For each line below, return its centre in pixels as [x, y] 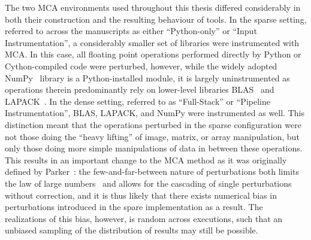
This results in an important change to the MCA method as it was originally [146, 160]
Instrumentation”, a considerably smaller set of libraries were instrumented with [152, 42]
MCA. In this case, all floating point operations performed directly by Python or [153, 54]
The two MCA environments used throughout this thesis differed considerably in [153, 7]
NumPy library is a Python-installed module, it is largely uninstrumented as [147, 78]
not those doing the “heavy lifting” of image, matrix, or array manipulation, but [152, 136]
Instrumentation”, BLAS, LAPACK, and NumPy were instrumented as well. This [155, 113]
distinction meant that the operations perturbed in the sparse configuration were [153, 124]
